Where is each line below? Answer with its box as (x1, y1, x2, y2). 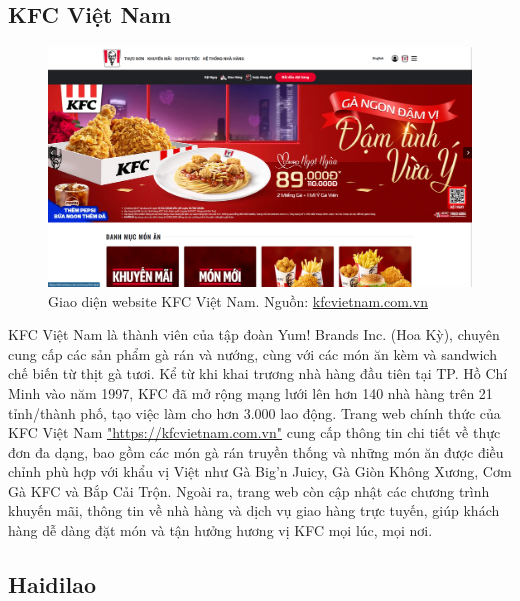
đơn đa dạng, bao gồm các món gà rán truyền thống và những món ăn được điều (8, 441, 504, 462)
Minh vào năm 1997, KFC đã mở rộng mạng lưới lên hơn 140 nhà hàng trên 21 (8, 382, 493, 403)
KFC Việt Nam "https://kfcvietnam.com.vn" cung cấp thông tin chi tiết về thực (8, 422, 501, 443)
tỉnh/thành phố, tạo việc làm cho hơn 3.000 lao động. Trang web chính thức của (8, 402, 501, 423)
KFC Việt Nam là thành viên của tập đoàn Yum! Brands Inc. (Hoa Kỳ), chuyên (8, 324, 500, 345)
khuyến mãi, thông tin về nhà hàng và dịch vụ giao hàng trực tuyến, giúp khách (8, 500, 500, 521)
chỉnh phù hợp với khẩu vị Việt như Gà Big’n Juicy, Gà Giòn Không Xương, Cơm (8, 461, 512, 482)
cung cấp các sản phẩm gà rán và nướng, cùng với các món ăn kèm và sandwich (8, 343, 497, 364)
